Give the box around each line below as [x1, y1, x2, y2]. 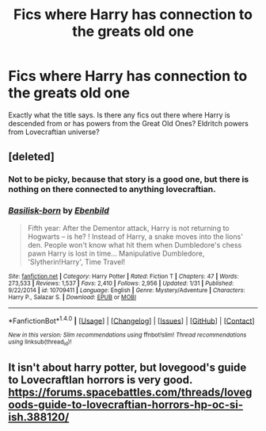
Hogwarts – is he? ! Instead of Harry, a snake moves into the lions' [27, 232, 244, 241]
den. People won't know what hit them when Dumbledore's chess [27, 240, 242, 249]
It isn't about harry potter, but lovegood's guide [8, 360, 247, 374]
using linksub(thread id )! [8, 338, 72, 347]
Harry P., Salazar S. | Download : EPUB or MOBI [8, 293, 137, 301]
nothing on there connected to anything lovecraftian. [8, 184, 216, 195]
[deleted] [8, 150, 55, 164]
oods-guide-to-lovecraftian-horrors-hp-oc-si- [8, 398, 244, 411]
